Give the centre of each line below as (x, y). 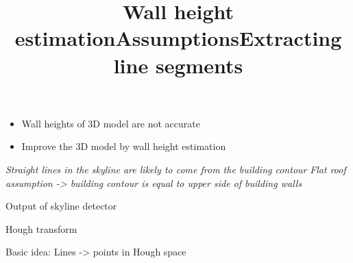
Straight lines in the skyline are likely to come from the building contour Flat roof (176, 169)
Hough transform (41, 228)
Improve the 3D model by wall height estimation (124, 146)
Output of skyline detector (61, 206)
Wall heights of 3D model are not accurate (111, 123)
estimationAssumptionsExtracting (178, 38)
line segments (178, 65)
